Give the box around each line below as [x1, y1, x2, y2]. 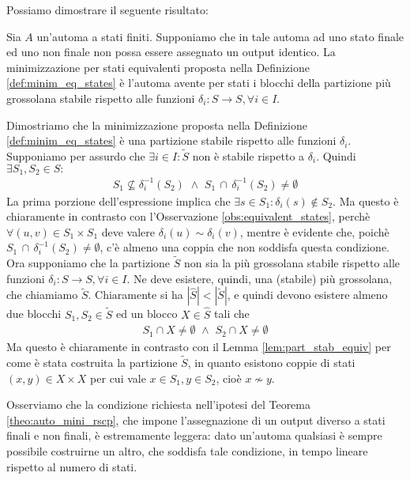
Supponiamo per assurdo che [6, 147, 145, 164]
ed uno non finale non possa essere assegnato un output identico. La [6, 43, 336, 60]
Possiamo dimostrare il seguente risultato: [6, 2, 209, 17]
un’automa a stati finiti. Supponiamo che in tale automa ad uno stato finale [36, 28, 404, 44]
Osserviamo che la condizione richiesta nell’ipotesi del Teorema [6, 396, 310, 413]
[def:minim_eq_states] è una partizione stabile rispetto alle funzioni [6, 132, 337, 149]
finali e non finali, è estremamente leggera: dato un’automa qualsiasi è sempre [6, 427, 382, 444]
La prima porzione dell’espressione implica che [6, 192, 231, 209]
